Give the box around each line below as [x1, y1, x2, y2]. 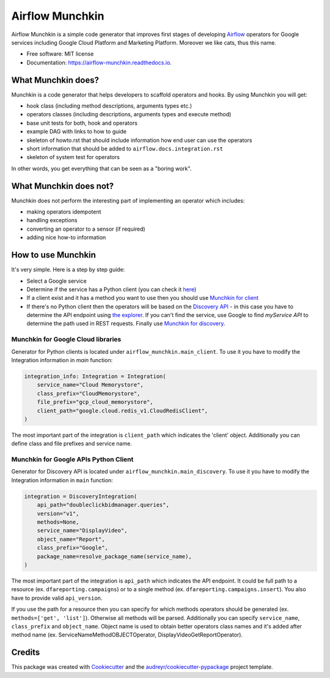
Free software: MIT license [26, 50, 94, 58]
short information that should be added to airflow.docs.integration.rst [26, 144, 223, 152]
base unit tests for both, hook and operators [26, 119, 137, 127]
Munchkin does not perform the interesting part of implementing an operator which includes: [11, 196, 245, 204]
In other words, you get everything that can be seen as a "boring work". [11, 165, 192, 172]
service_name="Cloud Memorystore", [37, 381, 144, 389]
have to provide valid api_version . [11, 594, 103, 602]
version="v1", [37, 510, 79, 517]
